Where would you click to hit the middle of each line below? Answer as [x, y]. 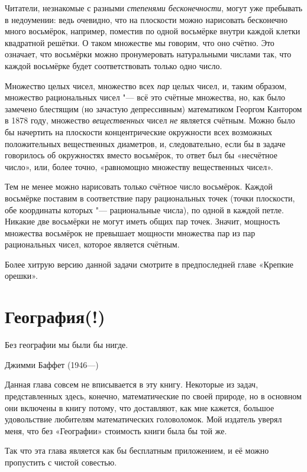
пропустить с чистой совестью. [61, 462]
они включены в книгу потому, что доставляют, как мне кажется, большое [140, 407]
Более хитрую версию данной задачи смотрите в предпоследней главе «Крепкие [149, 264]
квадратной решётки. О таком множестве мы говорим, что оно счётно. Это [140, 42]
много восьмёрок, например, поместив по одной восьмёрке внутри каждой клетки [153, 31]
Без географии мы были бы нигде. [67, 345]
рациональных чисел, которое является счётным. [92, 244]
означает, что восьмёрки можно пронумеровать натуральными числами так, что [148, 54]
